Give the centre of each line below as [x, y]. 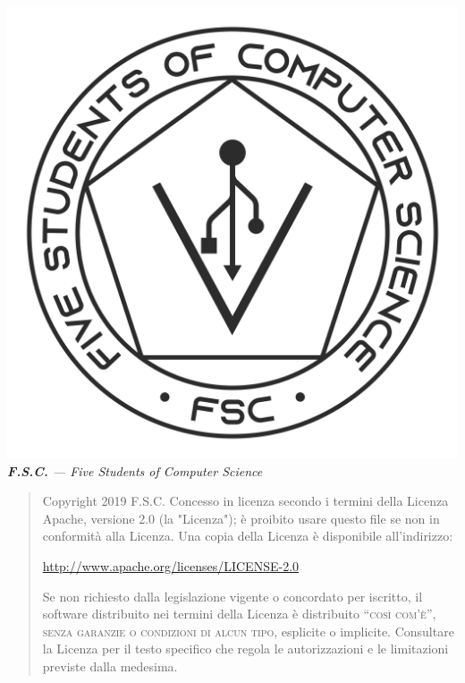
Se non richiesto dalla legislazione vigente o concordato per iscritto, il [232, 596]
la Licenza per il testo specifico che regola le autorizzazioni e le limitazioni [245, 649]
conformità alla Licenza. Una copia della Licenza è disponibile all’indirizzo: [248, 536]
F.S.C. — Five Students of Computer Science [135, 470]
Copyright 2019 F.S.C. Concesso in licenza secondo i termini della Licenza [245, 501]
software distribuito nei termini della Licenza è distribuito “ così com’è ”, [239, 614]
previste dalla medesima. [110, 666]
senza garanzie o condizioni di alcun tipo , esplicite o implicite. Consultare [248, 631]
